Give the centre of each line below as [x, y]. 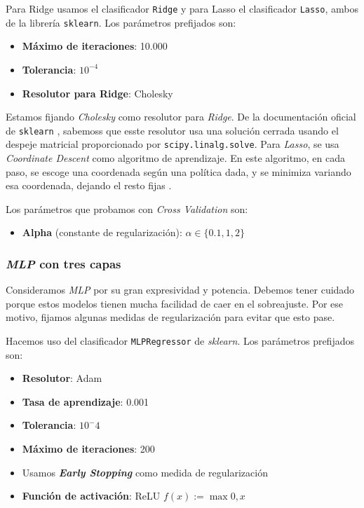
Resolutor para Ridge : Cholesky [97, 93]
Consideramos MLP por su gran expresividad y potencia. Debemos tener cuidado [180, 290]
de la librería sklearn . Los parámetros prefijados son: [121, 22]
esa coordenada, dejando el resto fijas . [89, 185]
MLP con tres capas [63, 263]
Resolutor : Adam [62, 378]
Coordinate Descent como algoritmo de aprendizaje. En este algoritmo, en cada [175, 158]
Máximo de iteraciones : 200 [88, 448]
